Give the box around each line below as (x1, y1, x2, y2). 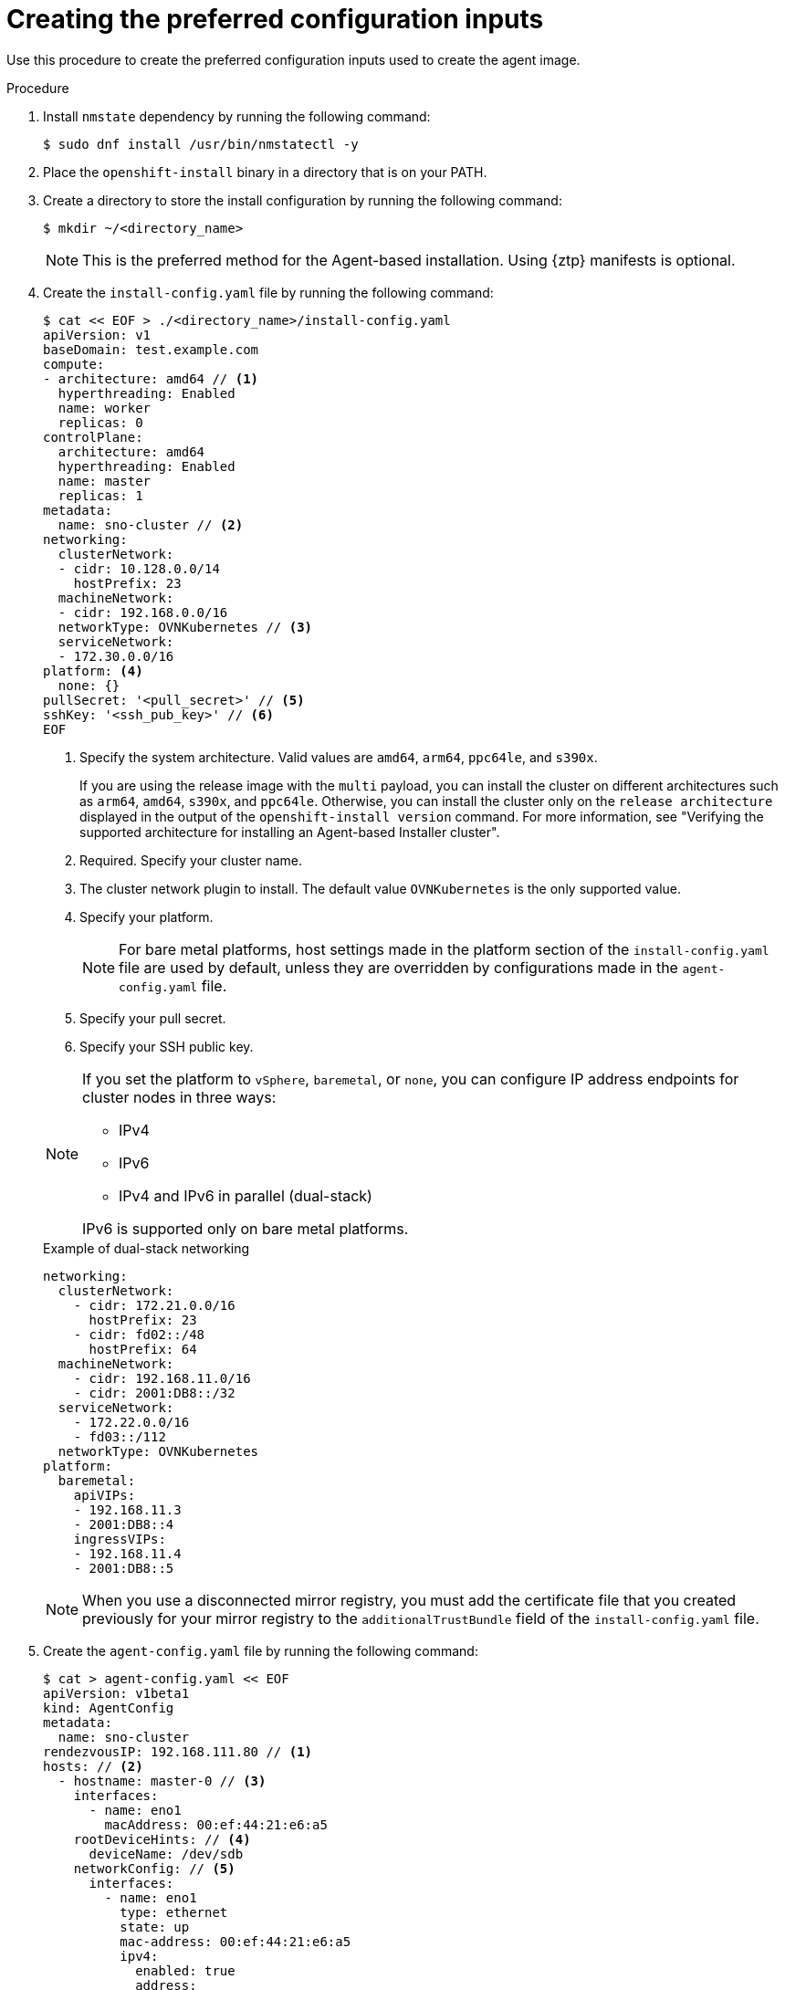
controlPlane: (43, 429, 143, 445)
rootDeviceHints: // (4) (73, 1831, 251, 1847)
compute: (43, 356, 105, 372)
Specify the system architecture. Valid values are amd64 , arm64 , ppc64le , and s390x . (79, 749, 598, 765)
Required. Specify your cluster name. (79, 852, 302, 868)
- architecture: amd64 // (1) (43, 371, 259, 386)
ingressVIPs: (73, 1531, 166, 1546)
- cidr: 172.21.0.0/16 (73, 1297, 235, 1313)
